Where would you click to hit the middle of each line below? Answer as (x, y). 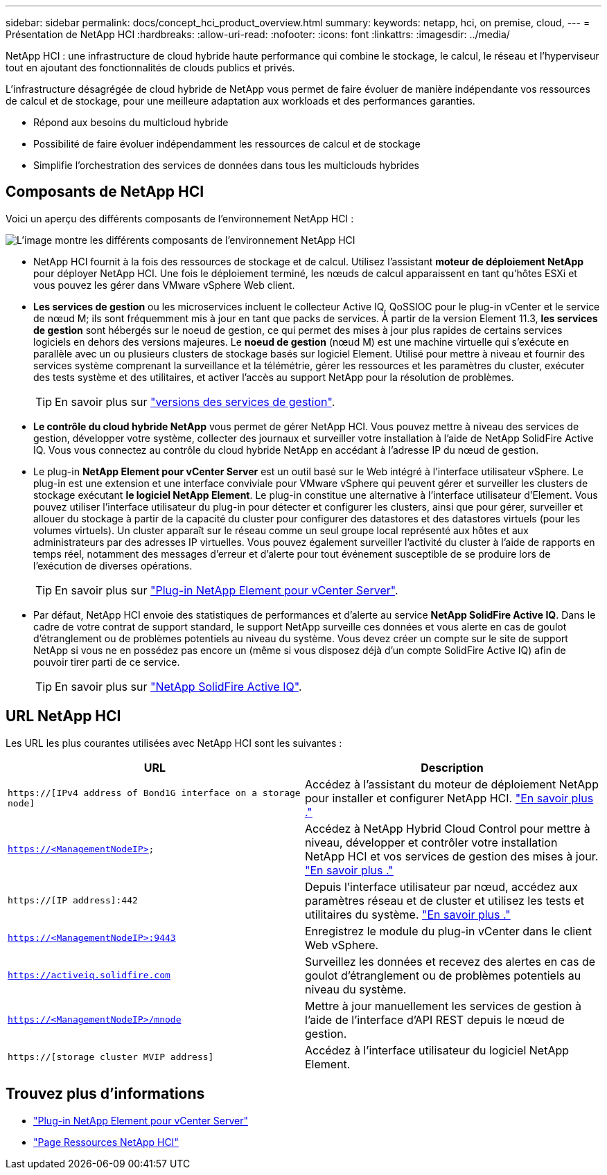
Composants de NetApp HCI (105, 192)
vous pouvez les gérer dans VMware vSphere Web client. (164, 285)
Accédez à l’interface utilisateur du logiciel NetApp (437, 1050)
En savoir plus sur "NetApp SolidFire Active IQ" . (178, 686)
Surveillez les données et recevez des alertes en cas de (450, 961)
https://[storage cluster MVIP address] (111, 1057)
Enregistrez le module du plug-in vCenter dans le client (449, 931)
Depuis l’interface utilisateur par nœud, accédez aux (442, 886)
